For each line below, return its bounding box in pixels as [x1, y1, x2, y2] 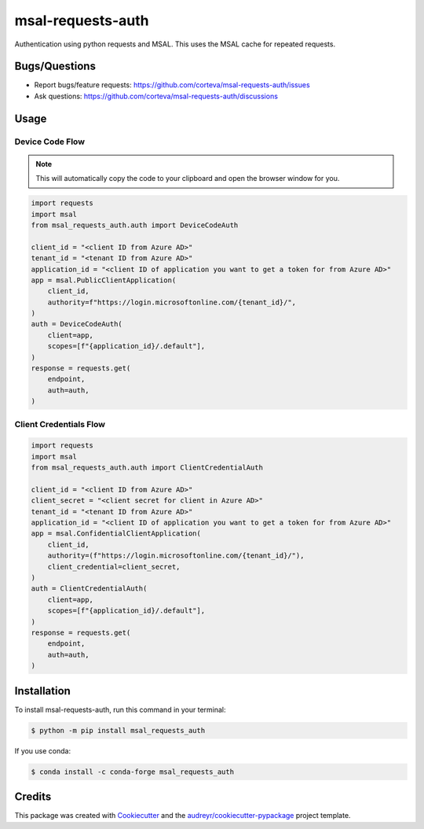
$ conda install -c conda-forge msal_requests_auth [31, 767, 235, 776]
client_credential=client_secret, [47, 562, 181, 571]
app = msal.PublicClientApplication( [31, 275, 177, 285]
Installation [14, 684, 71, 698]
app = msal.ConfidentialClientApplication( [31, 529, 202, 538]
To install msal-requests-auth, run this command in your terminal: [14, 705, 227, 714]
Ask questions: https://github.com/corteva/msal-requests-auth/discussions [34, 91, 279, 101]
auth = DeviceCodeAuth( [31, 319, 123, 329]
